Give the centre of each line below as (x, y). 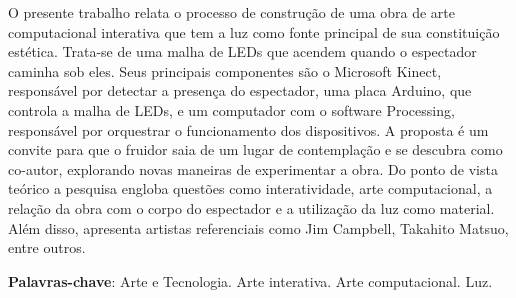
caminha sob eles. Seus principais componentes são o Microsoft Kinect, (225, 70)
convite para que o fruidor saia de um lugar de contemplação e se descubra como (255, 149)
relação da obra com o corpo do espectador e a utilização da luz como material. (251, 207)
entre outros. (47, 247)
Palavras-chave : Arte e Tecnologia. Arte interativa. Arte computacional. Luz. (250, 280)
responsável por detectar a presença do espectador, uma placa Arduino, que (240, 90)
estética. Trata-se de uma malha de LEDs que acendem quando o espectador (242, 51)
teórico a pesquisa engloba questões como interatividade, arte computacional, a (250, 188)
